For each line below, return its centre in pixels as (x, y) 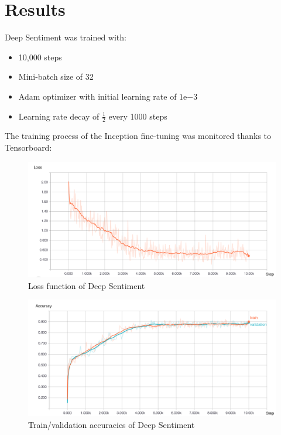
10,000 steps (40, 57)
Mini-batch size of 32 (56, 77)
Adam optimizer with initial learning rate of (97, 96)
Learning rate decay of (59, 116)
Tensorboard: (28, 147)
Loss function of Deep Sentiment (87, 285)
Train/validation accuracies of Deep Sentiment (112, 424)
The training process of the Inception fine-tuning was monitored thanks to (138, 136)
